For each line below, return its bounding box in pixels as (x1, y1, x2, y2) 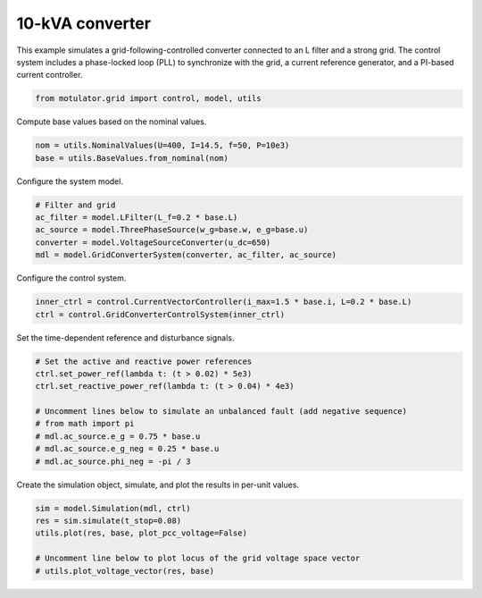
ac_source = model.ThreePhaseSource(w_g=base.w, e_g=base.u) (35, 224, 309, 235)
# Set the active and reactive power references (35, 356, 253, 366)
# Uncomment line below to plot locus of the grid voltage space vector (35, 553, 361, 563)
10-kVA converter (16, 13, 152, 33)
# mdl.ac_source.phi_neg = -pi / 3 (35, 456, 191, 467)
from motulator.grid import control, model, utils (35, 94, 262, 104)
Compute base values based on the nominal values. (16, 116, 207, 127)
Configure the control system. (16, 273, 127, 283)
